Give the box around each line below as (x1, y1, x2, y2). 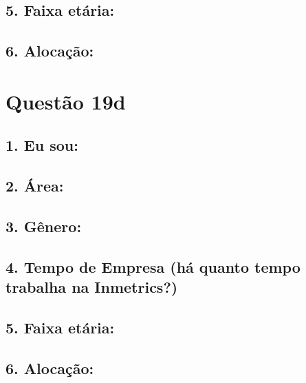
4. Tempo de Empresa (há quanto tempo (6, 256, 300, 277)
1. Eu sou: (6, 134, 78, 156)
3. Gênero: (6, 215, 82, 236)
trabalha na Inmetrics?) (6, 276, 178, 298)
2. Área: (6, 175, 64, 196)
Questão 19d (6, 87, 126, 115)
